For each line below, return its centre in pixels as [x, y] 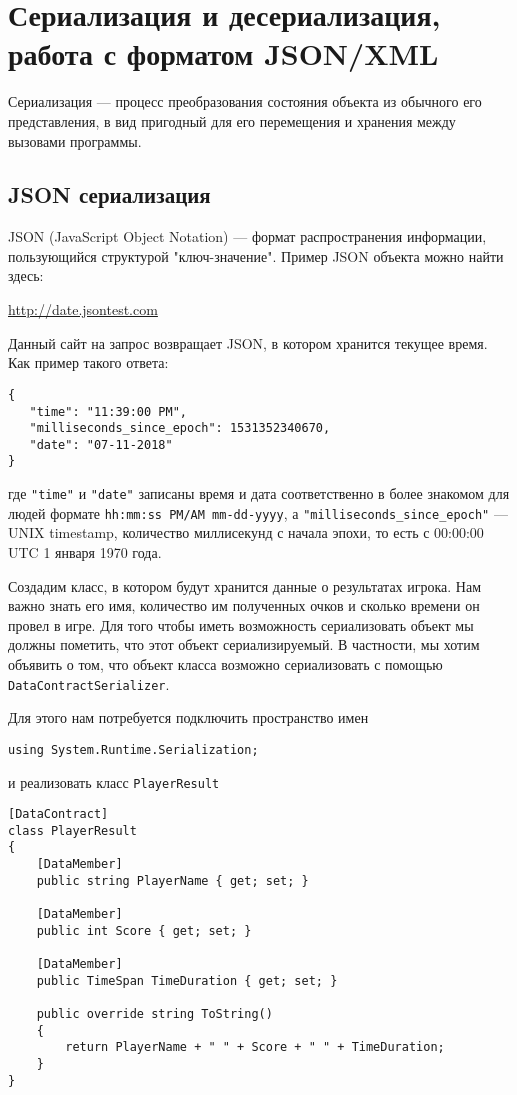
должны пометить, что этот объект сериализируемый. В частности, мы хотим [244, 644]
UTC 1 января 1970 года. [85, 552]
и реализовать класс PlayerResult [114, 781]
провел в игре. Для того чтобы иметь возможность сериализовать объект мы [241, 624]
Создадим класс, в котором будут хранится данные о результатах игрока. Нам [245, 585]
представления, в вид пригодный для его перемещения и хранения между [232, 120]
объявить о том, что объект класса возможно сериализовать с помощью [225, 664]
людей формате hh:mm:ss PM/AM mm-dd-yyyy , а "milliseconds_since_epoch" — [258, 512]
